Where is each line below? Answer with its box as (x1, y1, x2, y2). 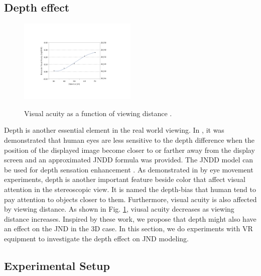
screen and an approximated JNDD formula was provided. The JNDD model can (4, 154, 253, 165)
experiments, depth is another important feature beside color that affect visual (4, 174, 245, 185)
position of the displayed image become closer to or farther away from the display (4, 144, 255, 155)
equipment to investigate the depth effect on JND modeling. (4, 233, 189, 243)
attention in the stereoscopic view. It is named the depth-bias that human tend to (4, 183, 256, 194)
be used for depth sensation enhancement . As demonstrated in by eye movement (4, 164, 253, 174)
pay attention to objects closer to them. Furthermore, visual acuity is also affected (4, 194, 257, 204)
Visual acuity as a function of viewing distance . (24, 108, 172, 118)
